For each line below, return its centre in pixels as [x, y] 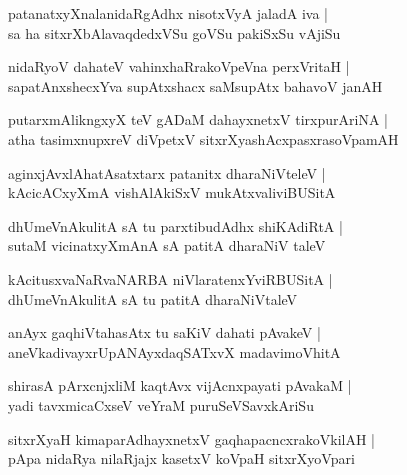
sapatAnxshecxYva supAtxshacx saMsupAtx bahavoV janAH [195, 85]
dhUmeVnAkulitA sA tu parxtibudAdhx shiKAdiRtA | [175, 225]
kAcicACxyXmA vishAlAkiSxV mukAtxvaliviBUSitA [172, 192]
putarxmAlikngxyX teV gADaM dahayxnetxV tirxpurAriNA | [198, 119]
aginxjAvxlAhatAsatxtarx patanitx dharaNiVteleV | [167, 172]
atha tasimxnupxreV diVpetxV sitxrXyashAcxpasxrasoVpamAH [203, 138]
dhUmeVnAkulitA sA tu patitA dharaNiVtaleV [153, 298]
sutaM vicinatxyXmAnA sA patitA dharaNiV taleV [167, 245]
